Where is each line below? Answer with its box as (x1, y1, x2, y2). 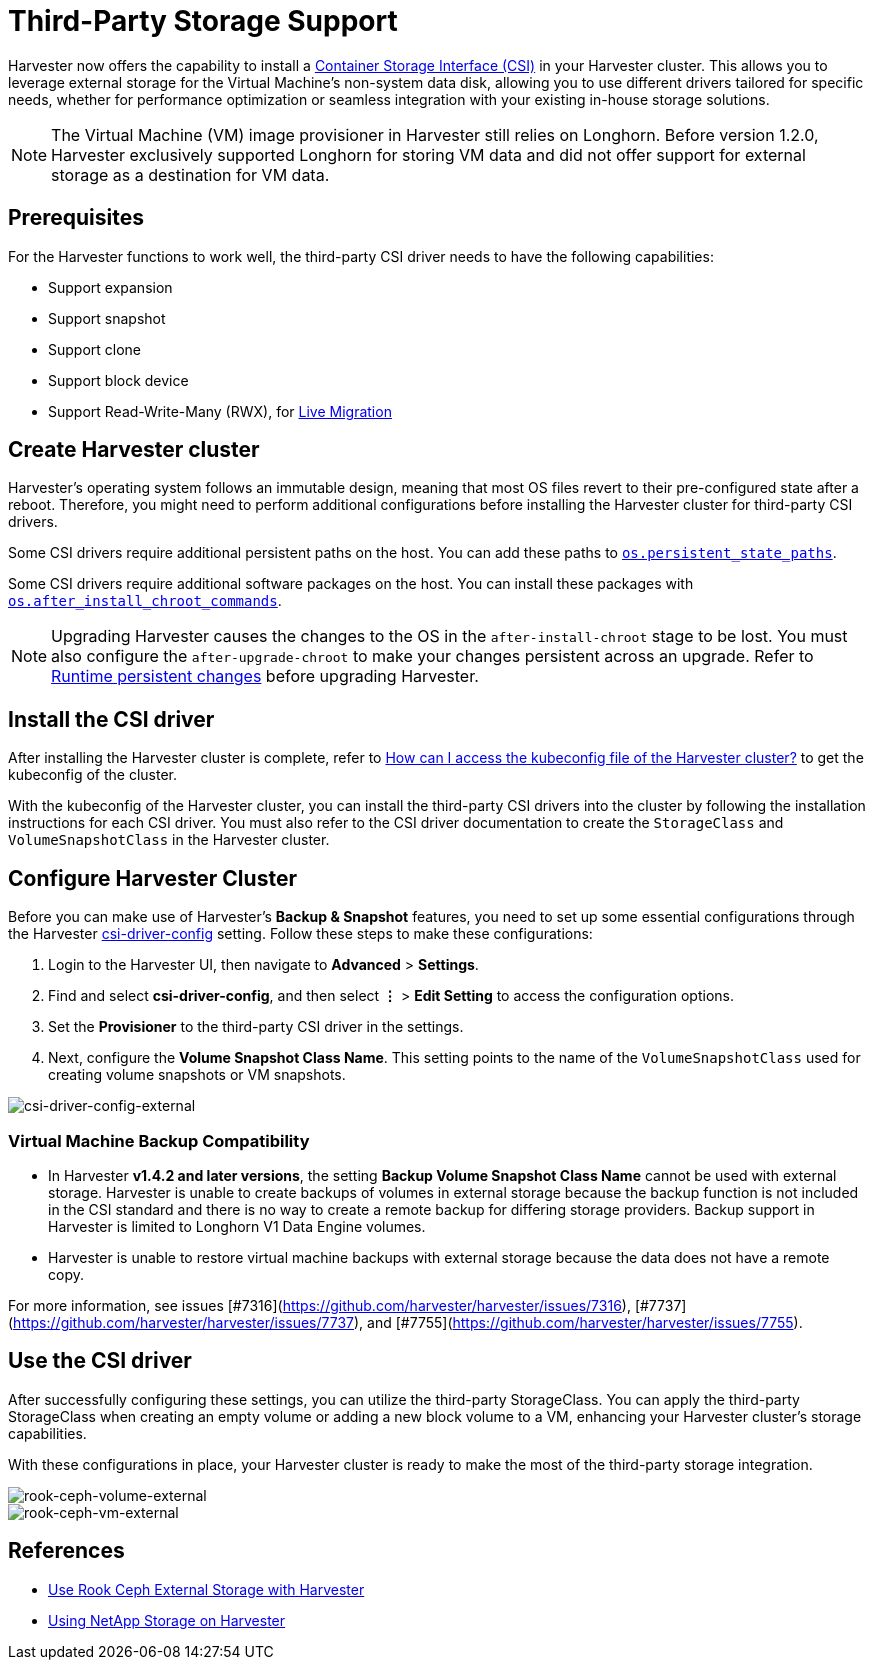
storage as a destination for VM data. (51, 164, 330, 185)
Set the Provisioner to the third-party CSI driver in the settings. (48, 1018, 464, 1036)
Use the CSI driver (8, 1348, 192, 1374)
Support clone (48, 340, 142, 358)
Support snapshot (48, 309, 166, 327)
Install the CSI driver (8, 706, 215, 732)
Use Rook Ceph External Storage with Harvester (48, 1580, 365, 1598)
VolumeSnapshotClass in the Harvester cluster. (8, 831, 330, 849)
